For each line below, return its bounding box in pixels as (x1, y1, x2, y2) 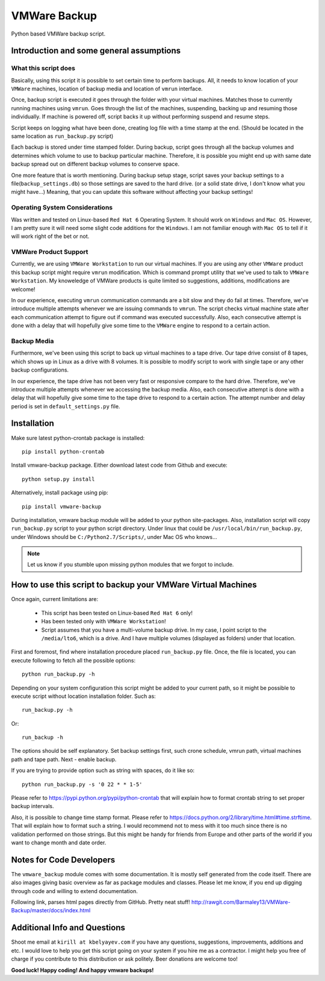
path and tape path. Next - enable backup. (11, 756, 117, 763)
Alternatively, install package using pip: (11, 489, 108, 496)
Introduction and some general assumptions (11, 46, 181, 56)
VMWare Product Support (11, 248, 88, 256)
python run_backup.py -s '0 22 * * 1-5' (22, 780, 143, 788)
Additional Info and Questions (11, 923, 126, 933)
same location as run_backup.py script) (11, 132, 114, 140)
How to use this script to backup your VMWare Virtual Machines (11, 580, 257, 590)
